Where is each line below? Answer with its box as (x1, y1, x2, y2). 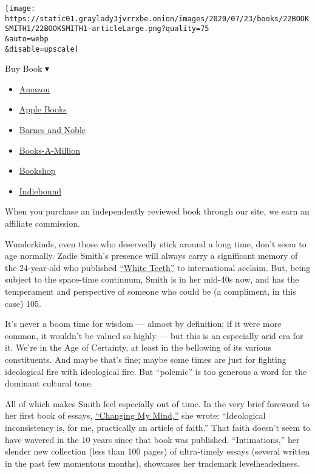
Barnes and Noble (19, 123, 86, 136)
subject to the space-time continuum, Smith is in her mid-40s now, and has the (5, 273, 299, 286)
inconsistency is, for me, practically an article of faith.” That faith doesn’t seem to (5, 421, 311, 433)
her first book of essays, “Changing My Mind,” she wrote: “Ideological (5, 409, 266, 422)
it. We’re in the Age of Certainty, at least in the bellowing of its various (5, 341, 272, 354)
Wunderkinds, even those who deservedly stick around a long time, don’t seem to (5, 237, 307, 250)
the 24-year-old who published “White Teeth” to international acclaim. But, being (5, 261, 311, 273)
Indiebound (19, 184, 62, 197)
